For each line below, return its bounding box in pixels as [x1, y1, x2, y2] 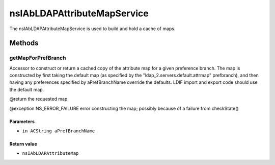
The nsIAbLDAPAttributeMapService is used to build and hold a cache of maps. [9, 26, 176, 32]
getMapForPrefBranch [9, 54, 66, 61]
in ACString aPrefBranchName [22, 128, 95, 134]
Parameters [9, 118, 35, 125]
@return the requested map [9, 96, 68, 102]
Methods [9, 39, 39, 48]
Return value [9, 141, 38, 147]
